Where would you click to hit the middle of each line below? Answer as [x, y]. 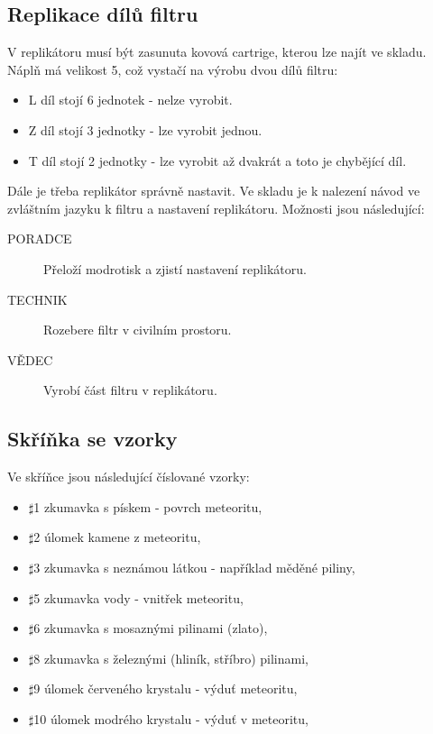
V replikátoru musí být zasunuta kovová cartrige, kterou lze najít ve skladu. [217, 52]
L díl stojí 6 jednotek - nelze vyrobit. [130, 100]
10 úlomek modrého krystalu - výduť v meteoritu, [171, 718]
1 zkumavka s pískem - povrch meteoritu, [148, 506]
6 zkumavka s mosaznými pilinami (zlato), [151, 628]
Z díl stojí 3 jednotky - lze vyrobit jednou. [145, 129]
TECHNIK [37, 299]
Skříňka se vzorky [92, 439]
